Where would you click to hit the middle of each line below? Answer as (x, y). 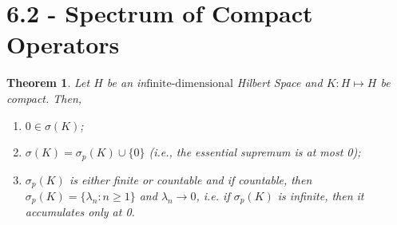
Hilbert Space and (280, 83)
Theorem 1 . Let (48, 83)
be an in (127, 83)
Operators (63, 44)
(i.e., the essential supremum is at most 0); (255, 152)
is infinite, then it (321, 195)
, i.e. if (213, 195)
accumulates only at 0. (80, 212)
